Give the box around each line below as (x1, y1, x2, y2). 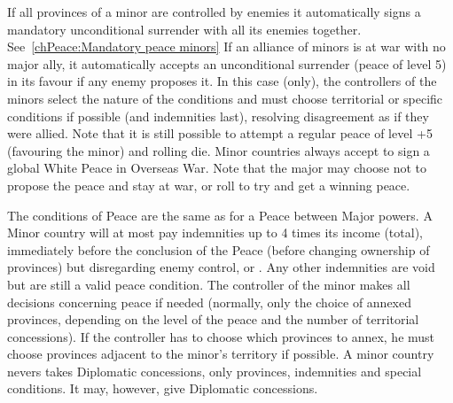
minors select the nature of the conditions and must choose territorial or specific (7, 89, 443, 107)
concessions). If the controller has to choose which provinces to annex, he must (7, 327, 435, 345)
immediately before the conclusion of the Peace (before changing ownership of (7, 240, 430, 259)
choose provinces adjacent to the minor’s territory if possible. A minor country (7, 345, 434, 363)
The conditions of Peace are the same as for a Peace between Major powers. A (7, 205, 433, 224)
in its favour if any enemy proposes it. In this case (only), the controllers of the (7, 72, 437, 90)
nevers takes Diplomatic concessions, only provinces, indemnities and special (7, 361, 422, 380)
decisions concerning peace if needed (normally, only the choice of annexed (7, 292, 412, 311)
